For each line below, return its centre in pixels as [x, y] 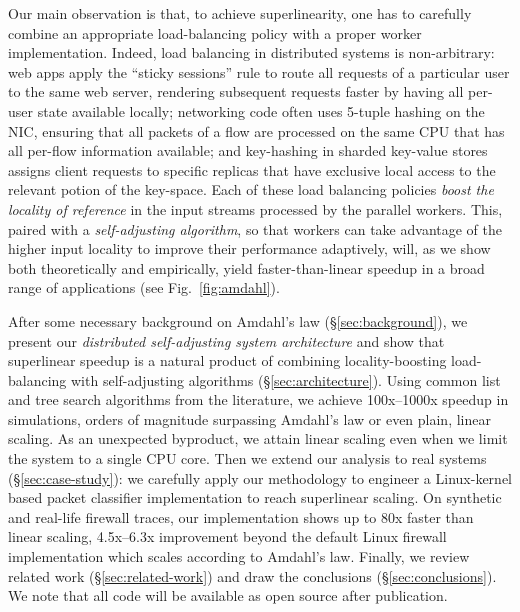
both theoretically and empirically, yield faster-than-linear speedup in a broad [246, 267]
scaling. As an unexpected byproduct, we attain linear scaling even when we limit [258, 438]
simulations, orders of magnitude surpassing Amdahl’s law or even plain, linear [249, 418]
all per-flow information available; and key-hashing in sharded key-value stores [248, 150]
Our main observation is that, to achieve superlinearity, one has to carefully [240, 13]
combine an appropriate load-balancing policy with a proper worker [215, 32]
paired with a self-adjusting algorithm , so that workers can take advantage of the [255, 228]
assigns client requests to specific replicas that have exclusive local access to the [252, 169]
